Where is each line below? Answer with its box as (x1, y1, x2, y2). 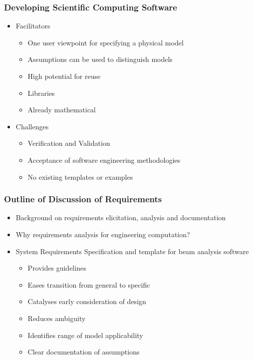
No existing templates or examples (27, 171, 133, 182)
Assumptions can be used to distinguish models (27, 54, 173, 64)
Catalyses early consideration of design (27, 296, 146, 307)
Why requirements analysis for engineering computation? (15, 229, 190, 239)
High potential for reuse (27, 71, 101, 81)
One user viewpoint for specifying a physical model (27, 37, 184, 47)
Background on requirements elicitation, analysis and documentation (15, 212, 226, 223)
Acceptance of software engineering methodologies (27, 154, 181, 165)
